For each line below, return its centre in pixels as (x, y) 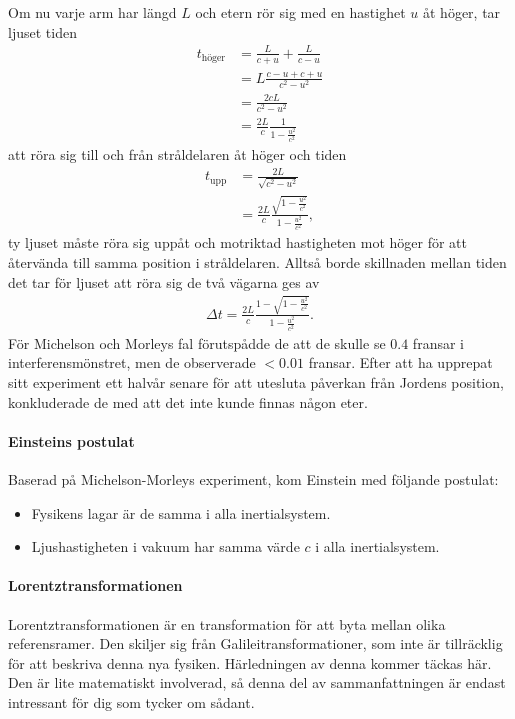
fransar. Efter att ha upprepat (400, 362)
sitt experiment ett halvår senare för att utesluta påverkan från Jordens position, (256, 382)
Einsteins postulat (71, 440)
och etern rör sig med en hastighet (300, 12)
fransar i (438, 342)
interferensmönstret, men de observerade (132, 362)
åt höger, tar (461, 12)
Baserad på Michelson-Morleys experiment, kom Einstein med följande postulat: (253, 478)
